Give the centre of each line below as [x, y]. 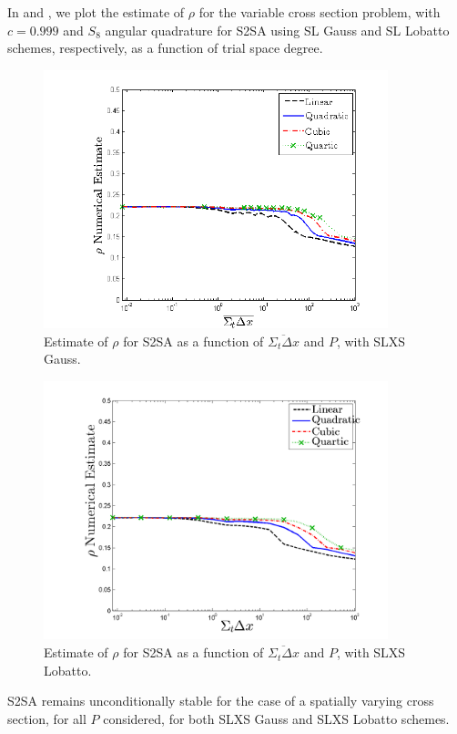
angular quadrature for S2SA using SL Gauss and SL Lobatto [277, 30]
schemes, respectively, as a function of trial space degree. [165, 48]
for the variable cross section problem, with [320, 12]
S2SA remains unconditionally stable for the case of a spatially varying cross [221, 701]
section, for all [47, 718]
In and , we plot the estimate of [96, 12]
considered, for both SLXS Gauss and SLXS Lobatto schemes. [276, 718]
